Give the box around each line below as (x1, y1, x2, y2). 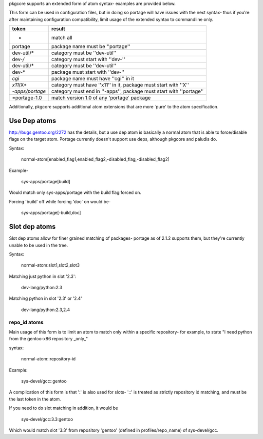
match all (51, 34, 73, 41)
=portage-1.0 (12, 94, 42, 101)
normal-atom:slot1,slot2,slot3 (21, 262, 80, 268)
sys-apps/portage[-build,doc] (21, 210, 81, 216)
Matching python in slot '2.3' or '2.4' (9, 295, 82, 301)
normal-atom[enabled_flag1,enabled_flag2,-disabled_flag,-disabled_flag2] (21, 156, 170, 162)
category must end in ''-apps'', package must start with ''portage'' (51, 88, 204, 95)
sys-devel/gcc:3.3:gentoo (21, 416, 73, 422)
